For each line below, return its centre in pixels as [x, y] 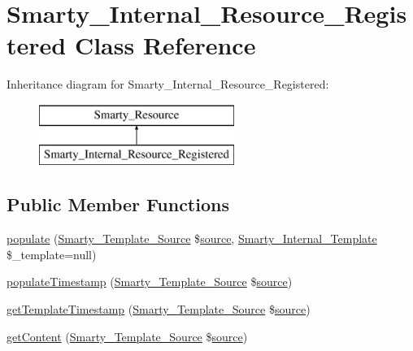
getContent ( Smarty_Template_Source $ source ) [127, 336]
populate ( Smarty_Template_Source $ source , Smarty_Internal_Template [192, 238]
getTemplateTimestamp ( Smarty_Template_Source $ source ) [159, 309]
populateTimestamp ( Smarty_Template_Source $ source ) [150, 282]
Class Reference [165, 45]
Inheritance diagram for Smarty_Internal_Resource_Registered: [168, 84]
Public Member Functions [118, 204]
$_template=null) [52, 254]
